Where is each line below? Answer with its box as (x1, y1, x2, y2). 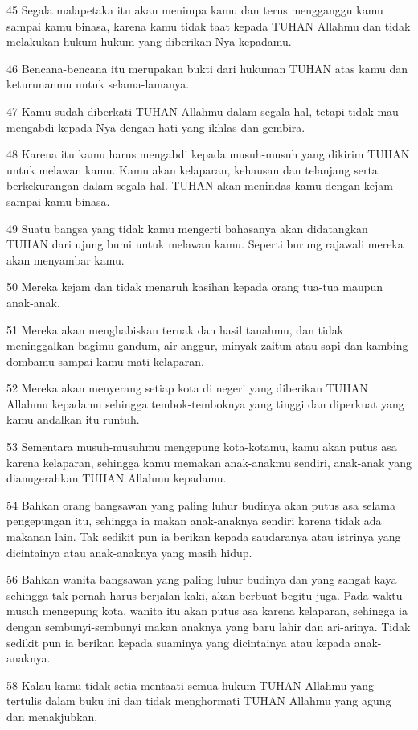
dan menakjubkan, (6, 707, 98, 724)
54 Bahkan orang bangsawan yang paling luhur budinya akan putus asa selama (6, 496, 396, 513)
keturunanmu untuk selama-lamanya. (6, 76, 190, 92)
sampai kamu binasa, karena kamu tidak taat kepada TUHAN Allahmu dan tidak (6, 17, 411, 34)
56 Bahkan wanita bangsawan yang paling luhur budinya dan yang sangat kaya (6, 571, 397, 588)
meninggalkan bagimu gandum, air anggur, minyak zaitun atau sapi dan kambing (6, 337, 408, 354)
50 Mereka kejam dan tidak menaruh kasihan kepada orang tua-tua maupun (6, 278, 383, 295)
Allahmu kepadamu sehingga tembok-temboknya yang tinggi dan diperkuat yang (6, 395, 404, 412)
